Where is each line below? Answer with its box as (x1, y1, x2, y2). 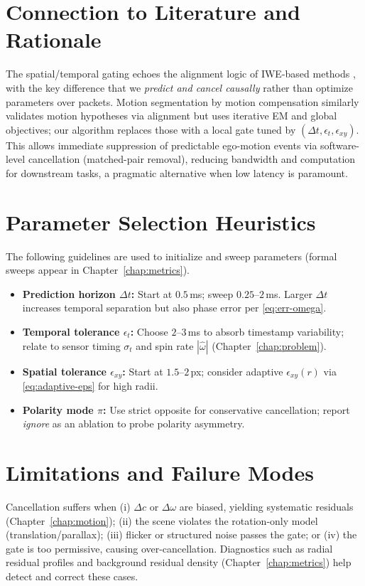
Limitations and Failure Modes (6, 457, 314, 486)
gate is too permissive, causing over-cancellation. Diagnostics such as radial (6, 540, 333, 555)
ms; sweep (190, 286, 234, 301)
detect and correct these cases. (6, 568, 138, 583)
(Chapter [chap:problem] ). (212, 338, 327, 353)
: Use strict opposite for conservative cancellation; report (103, 402, 350, 417)
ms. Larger (266, 286, 312, 301)
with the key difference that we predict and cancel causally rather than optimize (6, 80, 354, 95)
